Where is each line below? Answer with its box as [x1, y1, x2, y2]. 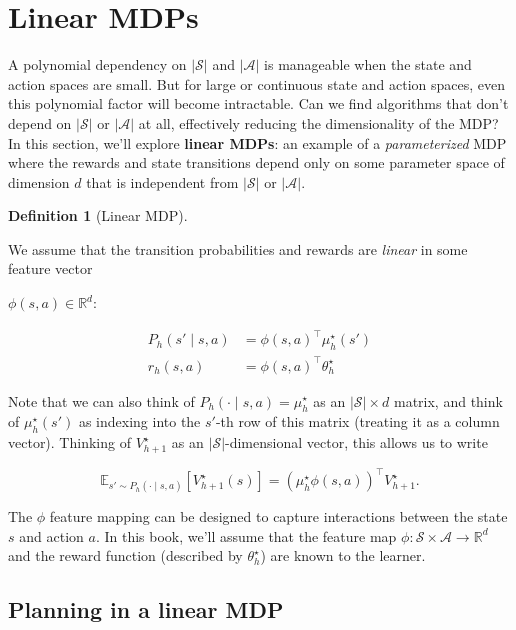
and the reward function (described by [8, 545, 243, 566]
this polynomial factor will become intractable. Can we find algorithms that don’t [8, 93, 509, 114]
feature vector [8, 258, 93, 279]
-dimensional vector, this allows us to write [225, 432, 488, 453]
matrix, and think [393, 390, 503, 411]
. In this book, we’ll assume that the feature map [95, 525, 397, 546]
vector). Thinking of [8, 432, 131, 453]
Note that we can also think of [8, 390, 195, 411]
